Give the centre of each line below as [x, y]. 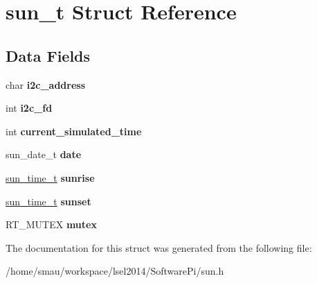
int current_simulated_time [74, 131]
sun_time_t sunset [48, 201]
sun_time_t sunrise [50, 177]
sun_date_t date [44, 154]
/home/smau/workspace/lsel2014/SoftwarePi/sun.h [115, 271]
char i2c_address [46, 84]
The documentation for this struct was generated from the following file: [159, 247]
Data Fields [48, 55]
